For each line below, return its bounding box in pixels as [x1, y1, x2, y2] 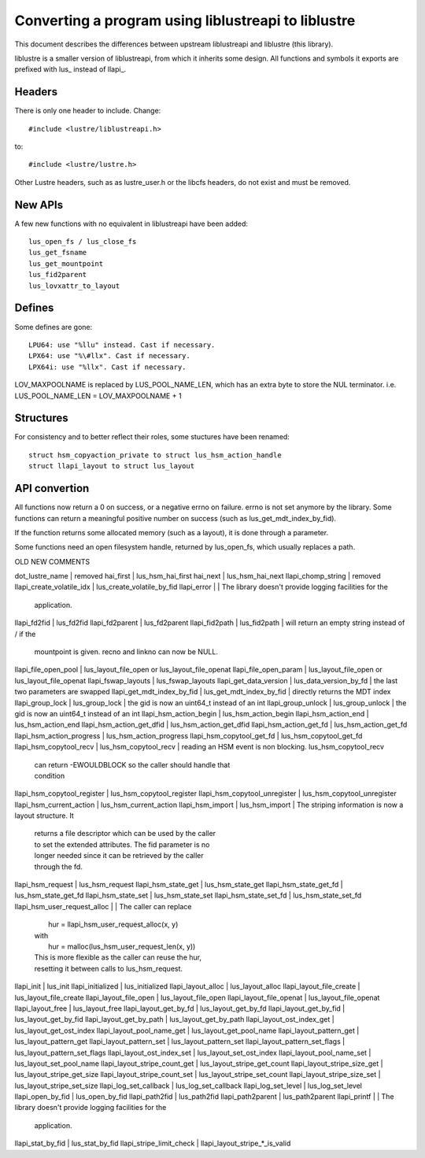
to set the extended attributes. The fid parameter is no [34, 839, 210, 849]
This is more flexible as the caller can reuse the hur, [34, 953, 202, 962]
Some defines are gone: [14, 322, 93, 331]
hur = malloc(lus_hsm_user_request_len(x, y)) [48, 942, 196, 951]
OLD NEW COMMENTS [14, 557, 91, 566]
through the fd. [34, 862, 83, 871]
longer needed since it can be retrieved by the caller [34, 851, 204, 860]
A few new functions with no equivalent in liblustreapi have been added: [14, 219, 248, 228]
